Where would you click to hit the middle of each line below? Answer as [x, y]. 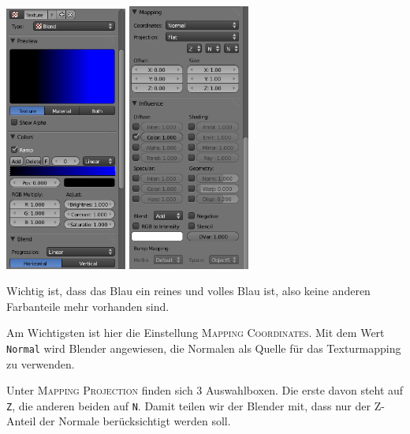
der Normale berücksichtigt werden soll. [135, 421]
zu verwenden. [41, 363]
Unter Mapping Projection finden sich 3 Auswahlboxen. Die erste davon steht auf [205, 390]
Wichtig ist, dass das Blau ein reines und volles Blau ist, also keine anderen [188, 291]
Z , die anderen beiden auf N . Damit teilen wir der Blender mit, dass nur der [188, 405]
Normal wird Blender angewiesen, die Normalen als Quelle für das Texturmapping [204, 348]
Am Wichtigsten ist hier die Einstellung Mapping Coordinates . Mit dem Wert [196, 333]
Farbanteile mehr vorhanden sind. [88, 306]
